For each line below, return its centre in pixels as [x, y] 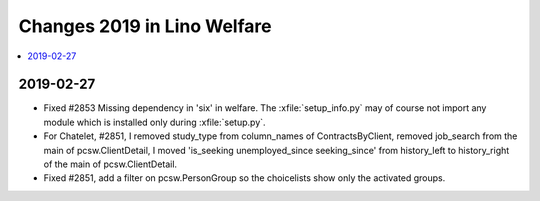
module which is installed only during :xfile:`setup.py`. [154, 122]
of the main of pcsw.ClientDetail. [110, 164]
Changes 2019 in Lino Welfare [145, 26]
